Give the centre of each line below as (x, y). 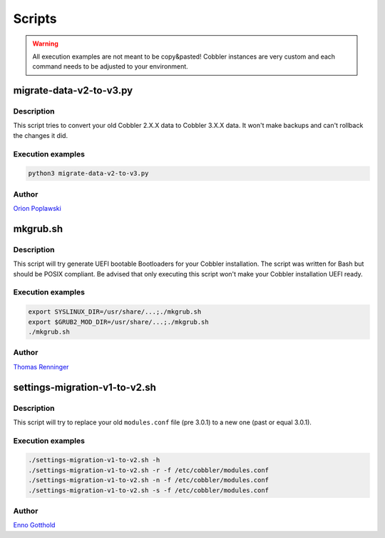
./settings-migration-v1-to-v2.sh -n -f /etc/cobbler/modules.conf (149, 480)
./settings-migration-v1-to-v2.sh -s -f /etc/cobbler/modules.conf (149, 490)
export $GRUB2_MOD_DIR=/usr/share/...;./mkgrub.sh (119, 322)
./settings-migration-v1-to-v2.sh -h (94, 460)
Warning (45, 44)
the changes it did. (40, 135)
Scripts (35, 19)
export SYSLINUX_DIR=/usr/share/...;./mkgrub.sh (115, 312)
